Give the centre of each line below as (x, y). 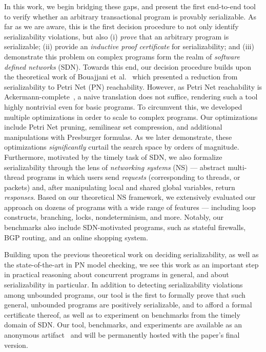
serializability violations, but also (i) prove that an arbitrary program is (117, 36)
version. (16, 345)
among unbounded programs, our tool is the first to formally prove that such (125, 294)
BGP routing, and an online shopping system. (76, 237)
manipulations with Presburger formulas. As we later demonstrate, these (118, 137)
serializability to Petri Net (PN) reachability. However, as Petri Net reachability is (133, 86)
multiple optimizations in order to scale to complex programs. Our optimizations (131, 117)
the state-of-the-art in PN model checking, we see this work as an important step (131, 264)
